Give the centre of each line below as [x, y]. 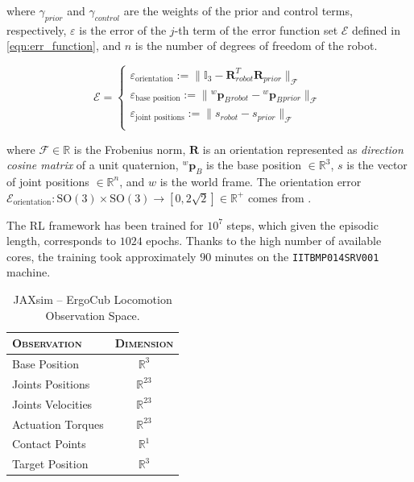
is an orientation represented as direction [303, 149]
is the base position [254, 165]
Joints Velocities [52, 403]
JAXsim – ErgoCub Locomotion [93, 299]
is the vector [377, 165]
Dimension [144, 343]
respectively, [37, 29]
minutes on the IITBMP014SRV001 [297, 256]
